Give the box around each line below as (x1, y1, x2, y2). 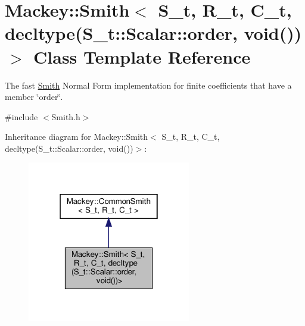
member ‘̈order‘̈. (5, 90, 63, 103)
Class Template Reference (33, 44, 251, 68)
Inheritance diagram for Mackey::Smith (5, 130, 148, 143)
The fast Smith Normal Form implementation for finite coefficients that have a (5, 79, 292, 91)
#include (5, 110, 38, 123)
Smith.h (51, 110, 80, 123)
